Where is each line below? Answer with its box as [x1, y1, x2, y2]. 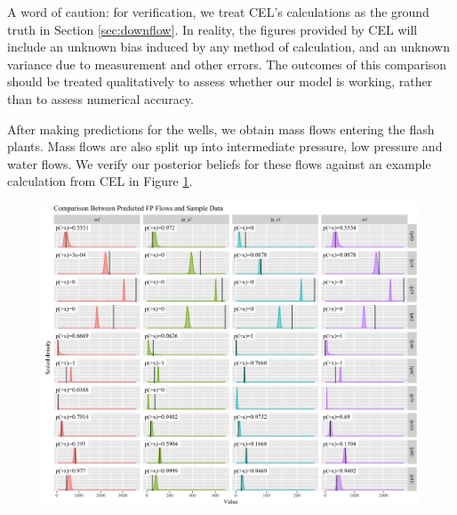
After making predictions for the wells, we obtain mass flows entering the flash [7, 119, 435, 138]
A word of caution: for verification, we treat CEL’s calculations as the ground [7, 3, 429, 20]
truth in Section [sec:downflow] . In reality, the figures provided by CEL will [7, 20, 418, 38]
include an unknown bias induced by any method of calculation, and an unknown [7, 37, 450, 56]
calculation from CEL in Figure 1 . [7, 172, 193, 190]
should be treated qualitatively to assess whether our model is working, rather [7, 72, 433, 91]
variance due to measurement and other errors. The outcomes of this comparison [7, 54, 447, 73]
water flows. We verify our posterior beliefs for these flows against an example [7, 154, 431, 173]
